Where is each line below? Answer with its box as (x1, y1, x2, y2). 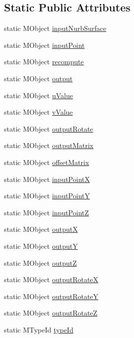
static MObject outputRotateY (4, 291, 99, 301)
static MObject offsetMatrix (4, 157, 89, 167)
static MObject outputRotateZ (4, 308, 98, 318)
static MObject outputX (4, 224, 78, 234)
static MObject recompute (4, 56, 84, 67)
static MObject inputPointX (4, 173, 90, 184)
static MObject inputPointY (4, 190, 90, 201)
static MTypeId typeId (4, 324, 73, 335)
